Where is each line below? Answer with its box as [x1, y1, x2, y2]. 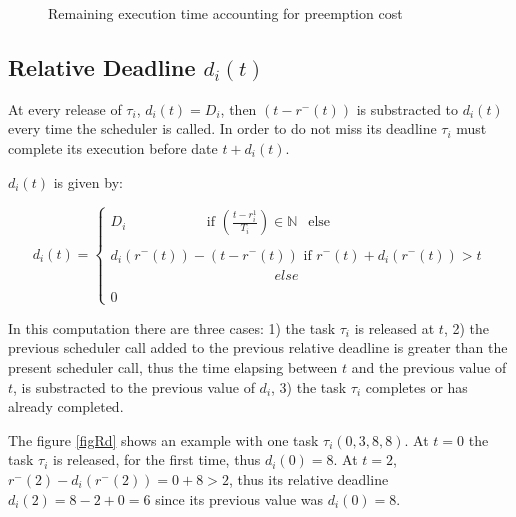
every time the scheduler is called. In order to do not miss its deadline [8, 118, 437, 139]
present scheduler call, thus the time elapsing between [8, 357, 338, 378]
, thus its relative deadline [228, 469, 389, 489]
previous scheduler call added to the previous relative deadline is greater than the [8, 337, 508, 358]
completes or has [365, 376, 468, 397]
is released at [354, 317, 435, 338]
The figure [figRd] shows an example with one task [8, 429, 319, 450]
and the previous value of [351, 357, 507, 378]
